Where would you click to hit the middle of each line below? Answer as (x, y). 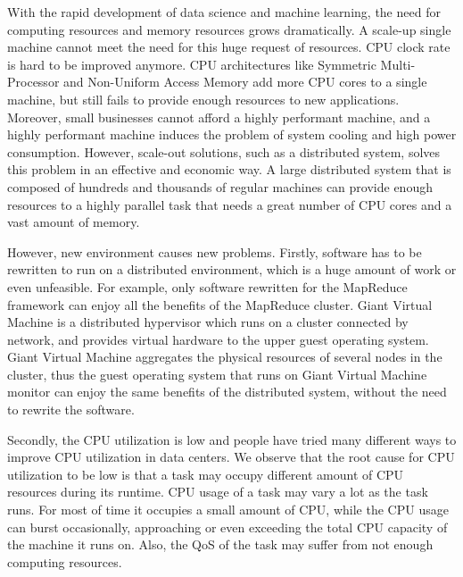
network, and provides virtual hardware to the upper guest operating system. (218, 339)
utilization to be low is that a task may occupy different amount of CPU (206, 474)
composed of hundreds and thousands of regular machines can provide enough (220, 186)
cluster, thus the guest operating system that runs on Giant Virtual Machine (217, 374)
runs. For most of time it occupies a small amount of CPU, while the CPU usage (228, 510)
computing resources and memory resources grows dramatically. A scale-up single (229, 29)
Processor (33, 82)
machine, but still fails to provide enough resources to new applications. (203, 99)
